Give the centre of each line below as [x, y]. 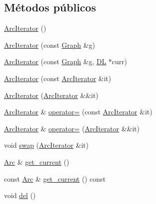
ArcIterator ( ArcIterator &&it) [51, 95]
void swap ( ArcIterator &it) [46, 145]
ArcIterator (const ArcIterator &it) [58, 78]
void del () [20, 195]
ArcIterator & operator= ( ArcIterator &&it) [72, 128]
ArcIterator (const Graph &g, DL [55, 61]
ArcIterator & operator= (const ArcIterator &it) [78, 112]
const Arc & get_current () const [55, 178]
